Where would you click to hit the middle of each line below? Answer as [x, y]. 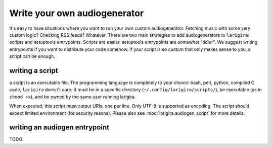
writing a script [34, 70]
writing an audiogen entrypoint [59, 128]
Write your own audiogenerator [77, 13]
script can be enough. [32, 56]
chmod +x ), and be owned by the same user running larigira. [73, 97]
